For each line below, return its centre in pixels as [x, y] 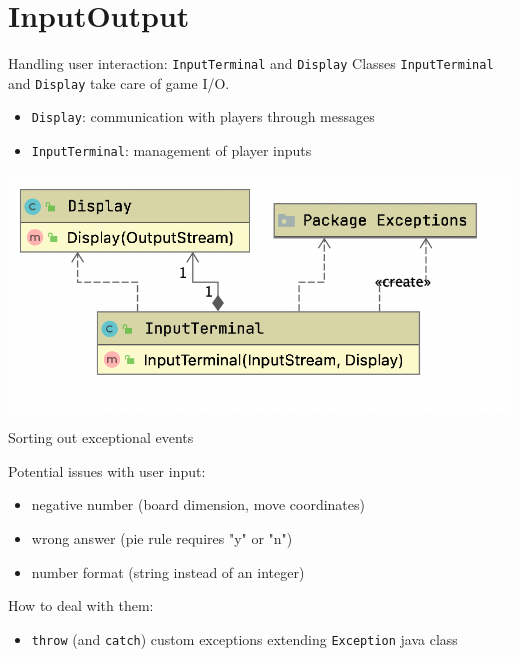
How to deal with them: [81, 605]
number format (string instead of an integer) [168, 571]
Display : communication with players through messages [203, 116]
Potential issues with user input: [107, 470]
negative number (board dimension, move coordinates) [198, 504]
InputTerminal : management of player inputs [171, 150]
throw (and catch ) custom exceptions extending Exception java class [244, 638]
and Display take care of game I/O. [119, 82]
